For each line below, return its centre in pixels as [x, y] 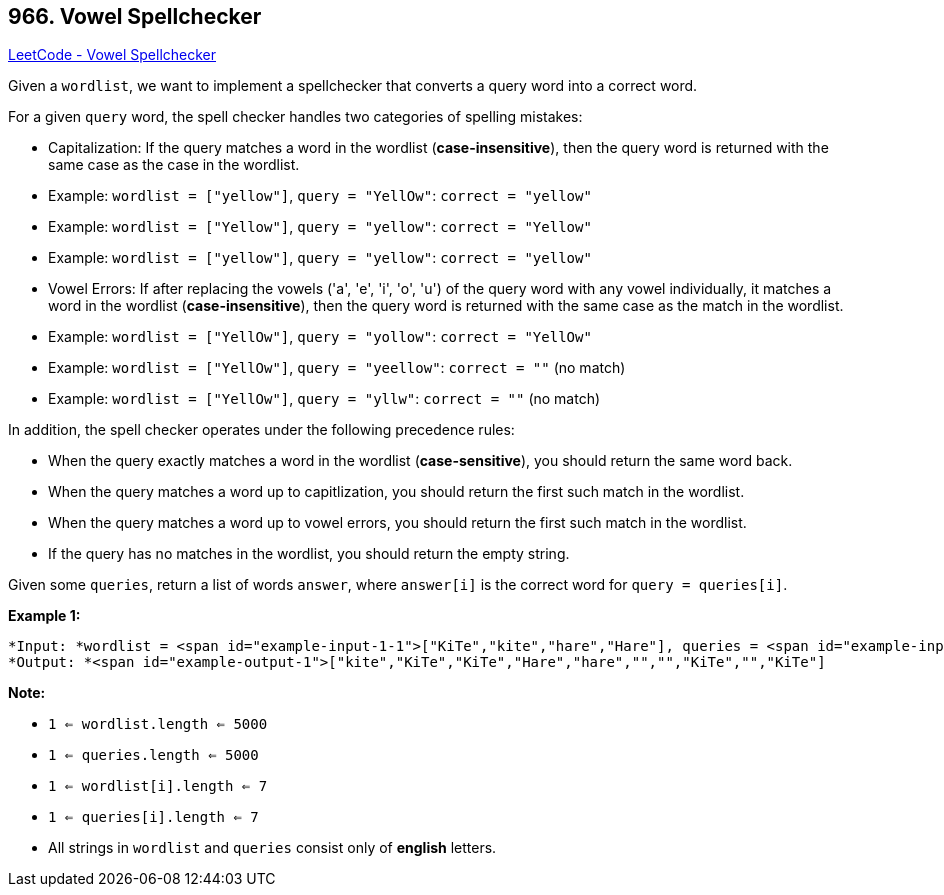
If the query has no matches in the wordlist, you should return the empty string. [309, 554]
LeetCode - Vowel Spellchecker [112, 55]
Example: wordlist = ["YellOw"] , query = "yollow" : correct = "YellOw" [320, 337]
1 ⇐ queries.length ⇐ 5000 [153, 755]
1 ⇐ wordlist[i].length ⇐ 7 [158, 786]
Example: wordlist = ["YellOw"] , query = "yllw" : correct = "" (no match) [324, 399]
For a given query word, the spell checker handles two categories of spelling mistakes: [295, 117]
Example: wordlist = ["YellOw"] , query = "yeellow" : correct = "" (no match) [337, 368]
